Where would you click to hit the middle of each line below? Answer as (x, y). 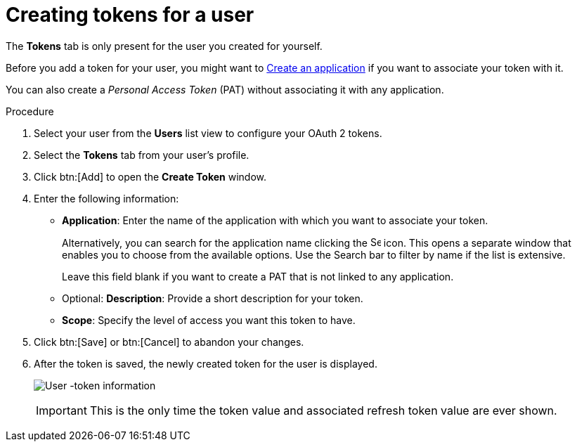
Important (61, 410)
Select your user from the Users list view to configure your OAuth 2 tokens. (208, 133)
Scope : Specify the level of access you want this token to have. (209, 320)
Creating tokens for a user (130, 15)
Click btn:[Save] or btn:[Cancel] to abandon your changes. (169, 342)
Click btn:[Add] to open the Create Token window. (150, 176)
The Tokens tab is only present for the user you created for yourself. (164, 46)
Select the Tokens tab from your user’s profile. (142, 155)
